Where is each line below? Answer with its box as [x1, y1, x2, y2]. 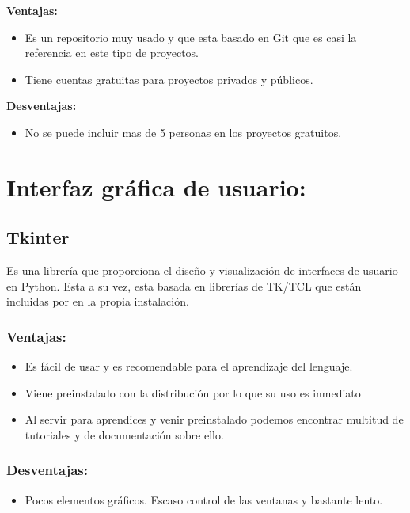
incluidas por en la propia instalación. [6, 293, 189, 310]
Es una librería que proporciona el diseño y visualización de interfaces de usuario [6, 262, 398, 279]
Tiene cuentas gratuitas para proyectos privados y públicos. [25, 70, 313, 87]
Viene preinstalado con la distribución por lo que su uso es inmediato [25, 384, 361, 401]
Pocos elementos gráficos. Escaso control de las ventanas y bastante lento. [25, 491, 383, 507]
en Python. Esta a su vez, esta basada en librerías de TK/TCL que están [6, 277, 362, 294]
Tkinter [6, 225, 70, 249]
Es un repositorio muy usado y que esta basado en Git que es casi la [25, 28, 357, 45]
